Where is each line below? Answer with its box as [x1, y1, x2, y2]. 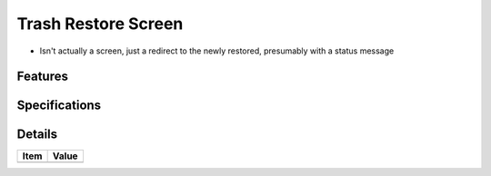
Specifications [16, 98, 102, 113]
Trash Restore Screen [16, 14, 184, 34]
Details [16, 127, 58, 142]
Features [16, 69, 68, 84]
